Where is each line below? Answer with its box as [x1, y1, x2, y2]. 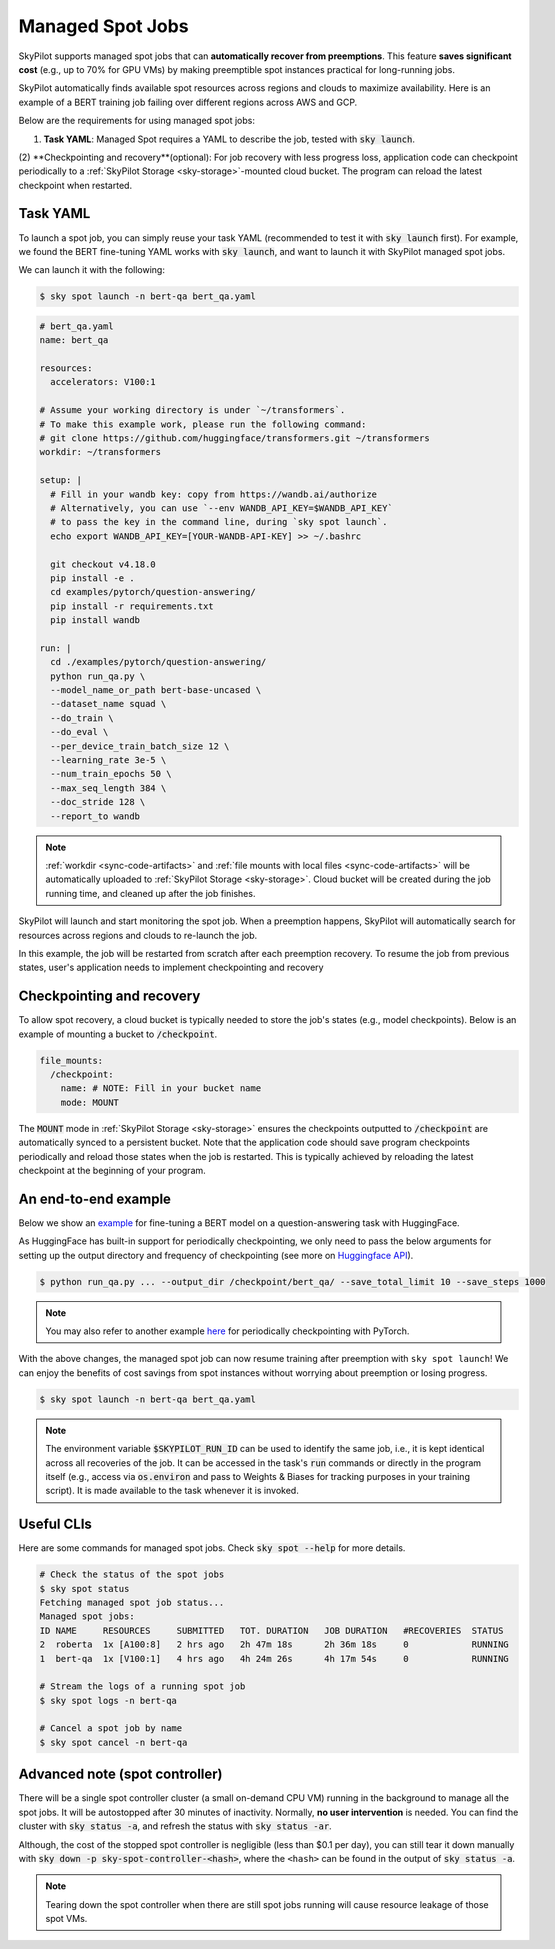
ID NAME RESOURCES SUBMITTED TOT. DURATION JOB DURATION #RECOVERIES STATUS [39, 1625, 504, 1636]
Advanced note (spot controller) [18, 1766, 224, 1783]
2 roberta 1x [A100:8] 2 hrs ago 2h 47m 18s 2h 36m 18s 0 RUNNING [39, 1639, 509, 1650]
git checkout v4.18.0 [50, 558, 157, 570]
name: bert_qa [39, 335, 109, 346]
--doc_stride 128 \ [50, 796, 146, 808]
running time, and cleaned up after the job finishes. [45, 887, 256, 899]
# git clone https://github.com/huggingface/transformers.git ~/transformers [39, 433, 430, 444]
